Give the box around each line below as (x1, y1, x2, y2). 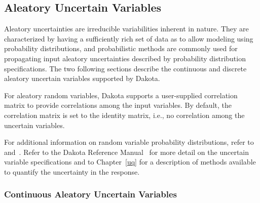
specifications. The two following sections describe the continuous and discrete (4, 63, 247, 73)
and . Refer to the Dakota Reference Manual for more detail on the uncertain (4, 146, 249, 157)
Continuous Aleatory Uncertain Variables (4, 188, 177, 200)
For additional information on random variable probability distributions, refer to (4, 137, 254, 147)
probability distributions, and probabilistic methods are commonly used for (4, 43, 238, 54)
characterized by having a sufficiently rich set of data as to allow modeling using (4, 33, 253, 44)
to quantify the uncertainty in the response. (4, 166, 140, 177)
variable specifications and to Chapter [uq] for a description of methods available (4, 156, 256, 167)
